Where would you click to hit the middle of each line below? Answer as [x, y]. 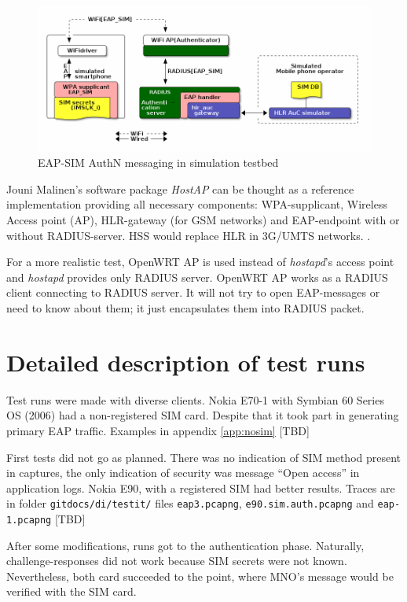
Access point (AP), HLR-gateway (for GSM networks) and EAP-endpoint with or [203, 220]
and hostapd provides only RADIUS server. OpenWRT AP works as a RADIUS [197, 277]
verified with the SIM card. [71, 591]
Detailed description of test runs [186, 362]
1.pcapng [29, 520]
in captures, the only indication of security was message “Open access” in [183, 473]
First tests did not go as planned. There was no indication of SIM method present [204, 457]
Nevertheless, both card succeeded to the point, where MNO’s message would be [200, 576]
